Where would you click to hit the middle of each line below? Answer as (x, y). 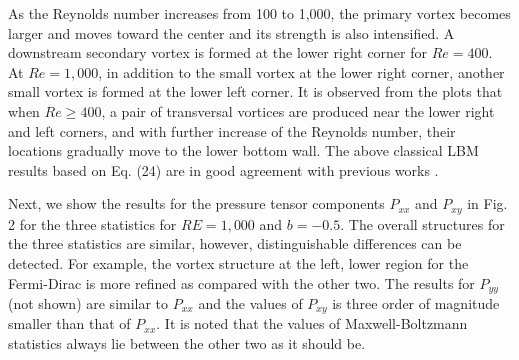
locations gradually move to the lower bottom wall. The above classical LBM (243, 150)
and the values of (250, 303)
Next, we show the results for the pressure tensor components (196, 203)
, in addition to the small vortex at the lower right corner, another (301, 71)
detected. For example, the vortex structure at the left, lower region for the (238, 262)
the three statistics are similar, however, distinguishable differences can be (235, 243)
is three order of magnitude (416, 303)
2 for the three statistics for (92, 223)
